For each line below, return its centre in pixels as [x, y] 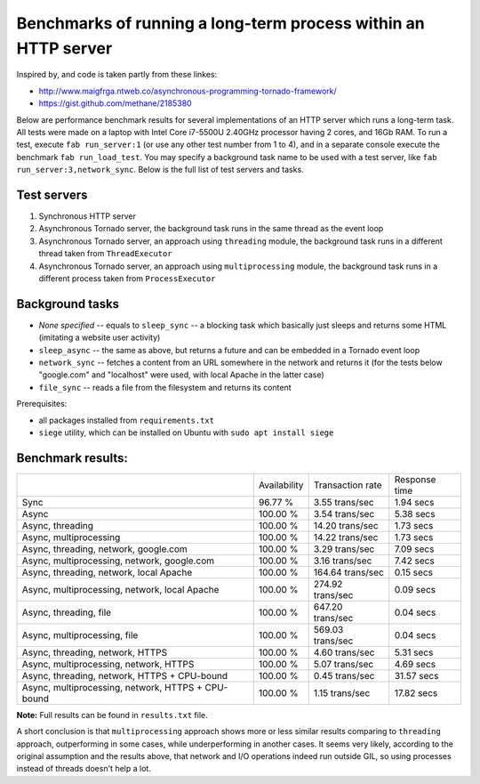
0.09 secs [415, 589]
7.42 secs [414, 561]
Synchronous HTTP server [88, 216]
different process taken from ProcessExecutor [127, 278]
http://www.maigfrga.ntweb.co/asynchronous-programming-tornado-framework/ [188, 91]
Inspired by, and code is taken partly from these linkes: [117, 75]
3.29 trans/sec [344, 549]
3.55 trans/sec [344, 502]
